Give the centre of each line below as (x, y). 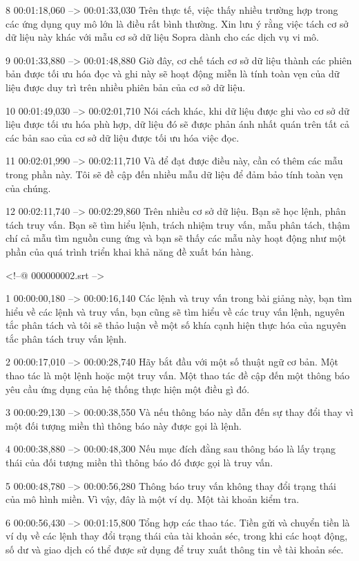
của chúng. (28, 188)
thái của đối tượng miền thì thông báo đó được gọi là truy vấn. (139, 463)
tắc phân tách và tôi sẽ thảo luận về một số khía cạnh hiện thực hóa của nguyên (176, 325)
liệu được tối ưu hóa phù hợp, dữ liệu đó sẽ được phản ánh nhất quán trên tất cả (177, 124)
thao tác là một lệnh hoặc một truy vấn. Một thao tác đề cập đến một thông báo (178, 375)
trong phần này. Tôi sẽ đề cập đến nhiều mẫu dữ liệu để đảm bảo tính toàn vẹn (174, 174)
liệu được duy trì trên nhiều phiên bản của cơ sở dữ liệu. (126, 87)
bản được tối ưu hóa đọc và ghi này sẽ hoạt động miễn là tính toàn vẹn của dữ (173, 74)
